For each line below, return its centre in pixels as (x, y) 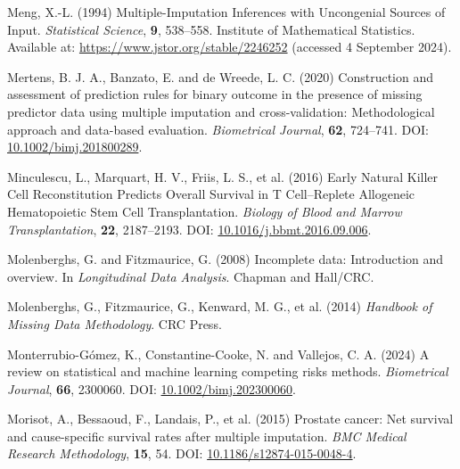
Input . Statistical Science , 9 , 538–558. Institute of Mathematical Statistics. (211, 29)
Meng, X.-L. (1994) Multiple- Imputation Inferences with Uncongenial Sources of (226, 12)
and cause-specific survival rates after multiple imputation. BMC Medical (207, 436)
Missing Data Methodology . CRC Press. (115, 323)
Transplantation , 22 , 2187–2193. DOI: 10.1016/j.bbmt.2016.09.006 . (189, 229)
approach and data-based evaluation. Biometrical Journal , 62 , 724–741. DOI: (218, 129)
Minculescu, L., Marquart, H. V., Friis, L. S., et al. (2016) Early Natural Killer (223, 176)
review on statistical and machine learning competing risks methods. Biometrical (228, 371)
